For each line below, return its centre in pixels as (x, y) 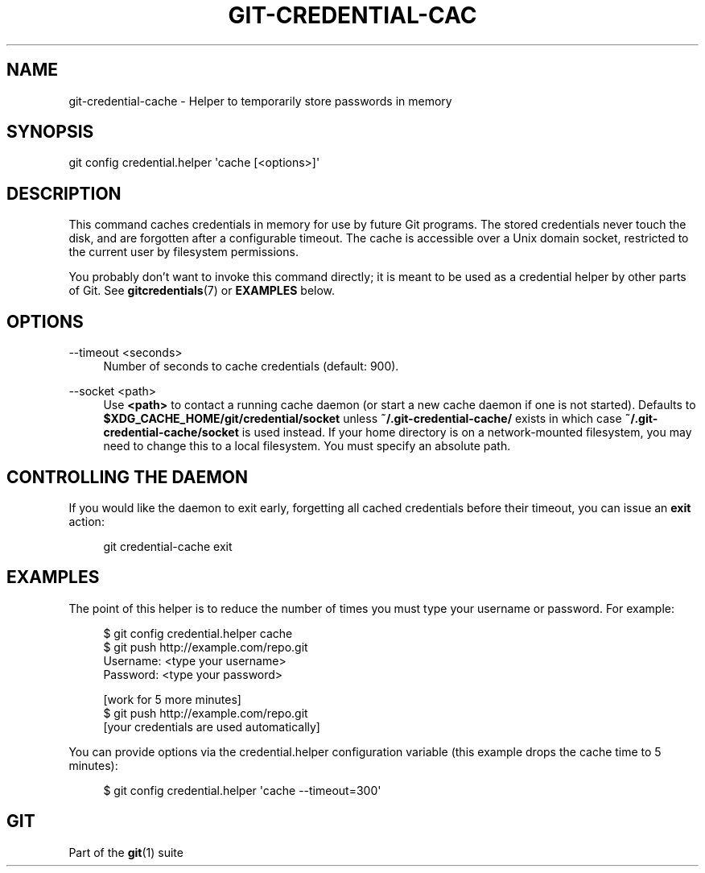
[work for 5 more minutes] (172, 699)
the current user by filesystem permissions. (183, 252)
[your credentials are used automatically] (212, 726)
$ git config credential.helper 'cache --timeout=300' (242, 790)
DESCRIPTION (64, 193)
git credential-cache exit (168, 546)
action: (87, 521)
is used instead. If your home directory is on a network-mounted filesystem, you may (467, 432)
